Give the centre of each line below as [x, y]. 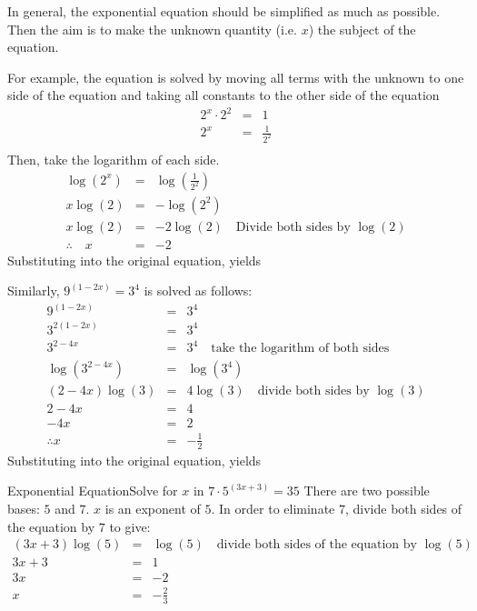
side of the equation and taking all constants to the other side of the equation [224, 95]
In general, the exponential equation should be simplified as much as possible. [224, 11]
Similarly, [34, 290]
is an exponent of [153, 509]
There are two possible [367, 491]
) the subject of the [362, 29]
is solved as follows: [198, 290]
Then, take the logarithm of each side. [114, 159]
